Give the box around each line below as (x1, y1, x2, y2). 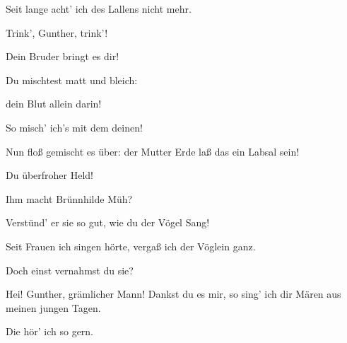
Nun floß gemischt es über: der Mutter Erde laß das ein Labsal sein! (6, 144, 300, 158)
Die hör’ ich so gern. (6, 324, 94, 339)
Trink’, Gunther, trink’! (6, 25, 108, 40)
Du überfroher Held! (6, 168, 94, 182)
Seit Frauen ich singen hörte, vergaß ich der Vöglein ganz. (6, 238, 256, 253)
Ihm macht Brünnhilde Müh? (6, 191, 133, 206)
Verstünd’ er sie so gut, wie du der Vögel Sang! (6, 215, 210, 230)
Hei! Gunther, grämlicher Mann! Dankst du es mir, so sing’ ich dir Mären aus (6, 286, 341, 301)
